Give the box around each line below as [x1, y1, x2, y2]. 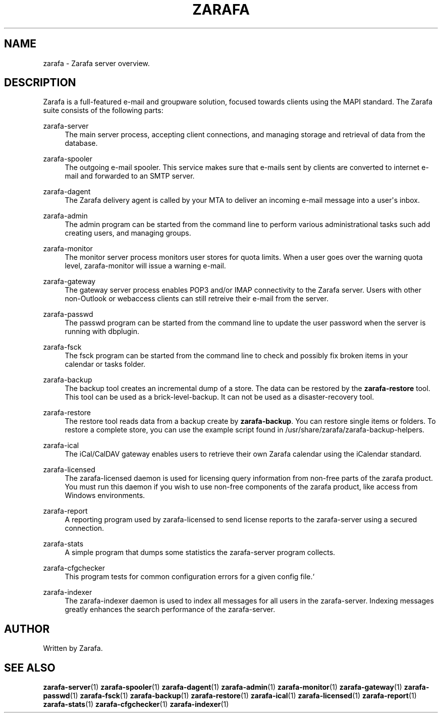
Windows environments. [65, 491, 145, 500]
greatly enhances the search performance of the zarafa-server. [65, 605, 275, 614]
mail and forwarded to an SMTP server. [65, 172, 195, 181]
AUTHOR [4, 622, 50, 635]
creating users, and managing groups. [65, 229, 191, 238]
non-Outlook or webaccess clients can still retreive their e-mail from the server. [65, 294, 328, 303]
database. [65, 139, 98, 148]
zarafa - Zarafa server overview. [43, 59, 150, 68]
